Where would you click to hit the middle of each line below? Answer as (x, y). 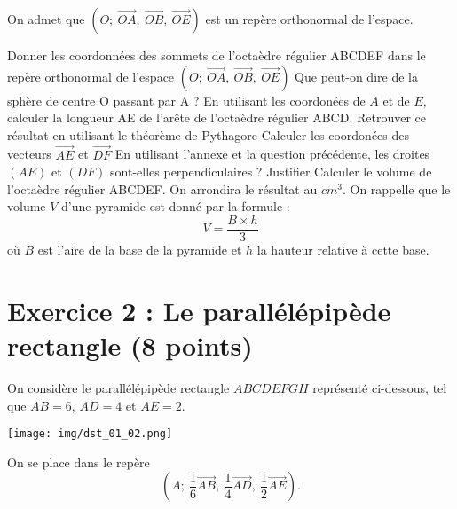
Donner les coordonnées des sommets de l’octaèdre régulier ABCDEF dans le (217, 55)
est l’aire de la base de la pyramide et (140, 250)
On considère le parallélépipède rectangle (118, 387)
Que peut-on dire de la (356, 76)
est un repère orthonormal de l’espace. (309, 19)
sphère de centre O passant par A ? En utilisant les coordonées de (186, 100)
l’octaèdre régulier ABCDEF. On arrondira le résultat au (162, 188)
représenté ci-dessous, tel (380, 387)
